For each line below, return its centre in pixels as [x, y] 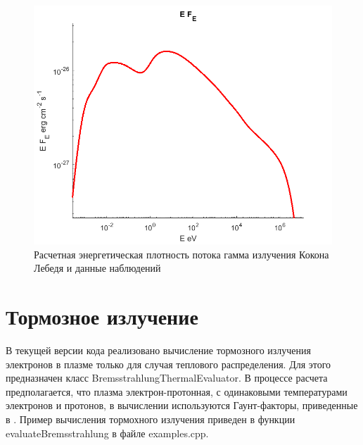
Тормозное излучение [102, 316]
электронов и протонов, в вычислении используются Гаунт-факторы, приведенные [182, 405]
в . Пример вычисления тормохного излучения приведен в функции [151, 419]
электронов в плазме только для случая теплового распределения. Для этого [168, 364]
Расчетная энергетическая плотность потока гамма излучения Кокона [181, 254]
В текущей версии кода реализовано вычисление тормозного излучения [158, 350]
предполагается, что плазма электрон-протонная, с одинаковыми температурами [177, 391]
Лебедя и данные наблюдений [97, 268]
